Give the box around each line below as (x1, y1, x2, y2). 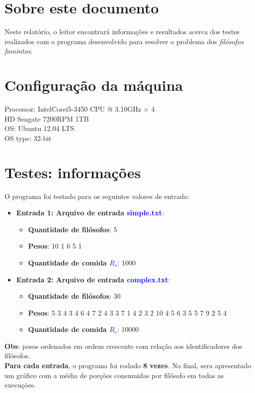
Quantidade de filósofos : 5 (28, 224, 117, 234)
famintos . (4, 46, 33, 56)
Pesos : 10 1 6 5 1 (28, 241, 82, 251)
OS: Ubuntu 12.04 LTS (4, 123, 75, 133)
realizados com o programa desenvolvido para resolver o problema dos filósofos (4, 36, 244, 46)
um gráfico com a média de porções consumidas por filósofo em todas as (4, 370, 224, 380)
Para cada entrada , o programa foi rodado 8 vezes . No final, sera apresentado (4, 360, 252, 371)
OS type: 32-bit (4, 132, 52, 143)
